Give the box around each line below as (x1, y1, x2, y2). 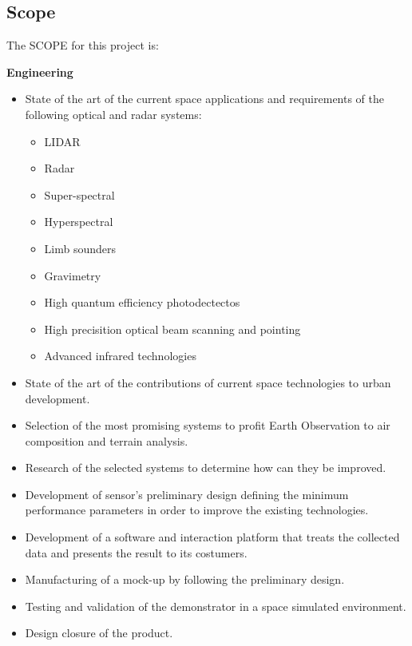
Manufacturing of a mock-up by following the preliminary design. (25, 571, 345, 588)
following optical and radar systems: (25, 105, 202, 122)
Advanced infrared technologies (44, 347, 196, 364)
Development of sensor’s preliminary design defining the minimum (25, 485, 349, 502)
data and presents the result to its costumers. (25, 544, 248, 561)
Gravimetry (44, 267, 101, 283)
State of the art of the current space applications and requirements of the (25, 90, 384, 107)
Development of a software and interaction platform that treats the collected (25, 529, 400, 545)
